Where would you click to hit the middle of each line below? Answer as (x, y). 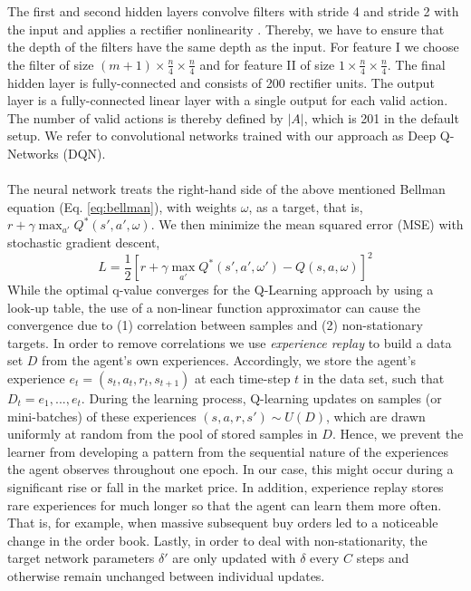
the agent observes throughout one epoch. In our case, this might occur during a (231, 469)
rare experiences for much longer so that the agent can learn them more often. (225, 504)
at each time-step (243, 378)
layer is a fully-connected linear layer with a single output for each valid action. (228, 100)
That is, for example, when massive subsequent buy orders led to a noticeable (223, 523)
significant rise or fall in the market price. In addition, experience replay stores (226, 486)
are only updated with (234, 558)
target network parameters (81, 558)
